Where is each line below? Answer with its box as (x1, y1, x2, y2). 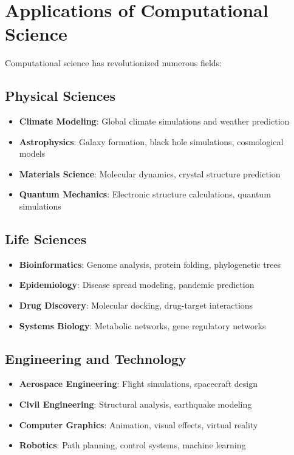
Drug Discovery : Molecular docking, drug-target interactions (19, 299, 253, 312)
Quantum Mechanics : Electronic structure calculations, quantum (19, 188, 271, 200)
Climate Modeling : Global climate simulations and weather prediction (19, 115, 290, 128)
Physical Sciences (5, 86, 116, 105)
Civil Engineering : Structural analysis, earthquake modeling (19, 398, 252, 411)
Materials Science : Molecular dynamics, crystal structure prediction (19, 167, 281, 180)
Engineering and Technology (5, 349, 186, 368)
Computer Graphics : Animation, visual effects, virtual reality (19, 418, 258, 431)
